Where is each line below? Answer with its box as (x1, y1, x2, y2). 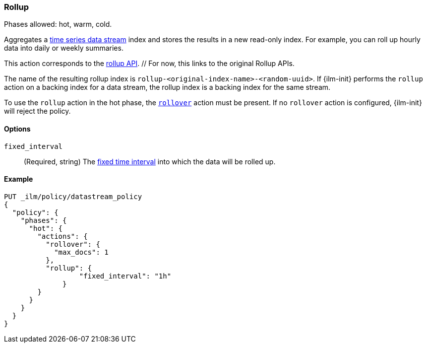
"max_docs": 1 (54, 248, 109, 256)
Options (4, 124, 31, 133)
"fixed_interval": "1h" (79, 272, 172, 280)
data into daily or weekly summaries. (4, 44, 123, 53)
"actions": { (37, 232, 88, 240)
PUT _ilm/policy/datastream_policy (4, 192, 142, 201)
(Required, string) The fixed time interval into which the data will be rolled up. (24, 157, 276, 166)
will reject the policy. (4, 107, 71, 116)
